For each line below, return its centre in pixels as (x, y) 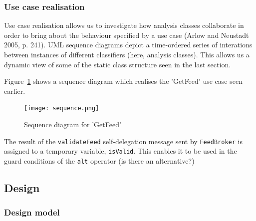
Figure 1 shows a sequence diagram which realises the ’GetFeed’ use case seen (123, 81)
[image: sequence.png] (62, 109)
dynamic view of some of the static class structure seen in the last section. (118, 64)
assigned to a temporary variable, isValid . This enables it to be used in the (121, 151)
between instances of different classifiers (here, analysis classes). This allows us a (127, 54)
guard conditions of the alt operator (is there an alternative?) (99, 160)
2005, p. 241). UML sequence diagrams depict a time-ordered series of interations (128, 45)
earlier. (15, 91)
